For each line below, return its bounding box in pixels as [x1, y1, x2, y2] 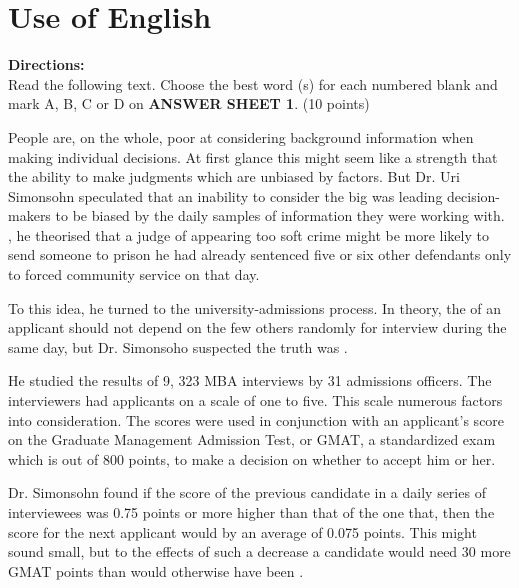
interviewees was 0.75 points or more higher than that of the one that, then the [8, 502, 495, 522]
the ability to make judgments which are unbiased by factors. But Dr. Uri [8, 166, 460, 187]
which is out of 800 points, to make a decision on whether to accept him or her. [8, 448, 496, 469]
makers [8, 205, 51, 226]
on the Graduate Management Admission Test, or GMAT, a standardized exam [8, 429, 496, 450]
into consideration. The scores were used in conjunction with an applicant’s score [8, 409, 505, 430]
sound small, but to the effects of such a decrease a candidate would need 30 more [8, 541, 511, 562]
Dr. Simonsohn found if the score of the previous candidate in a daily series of [8, 482, 486, 503]
